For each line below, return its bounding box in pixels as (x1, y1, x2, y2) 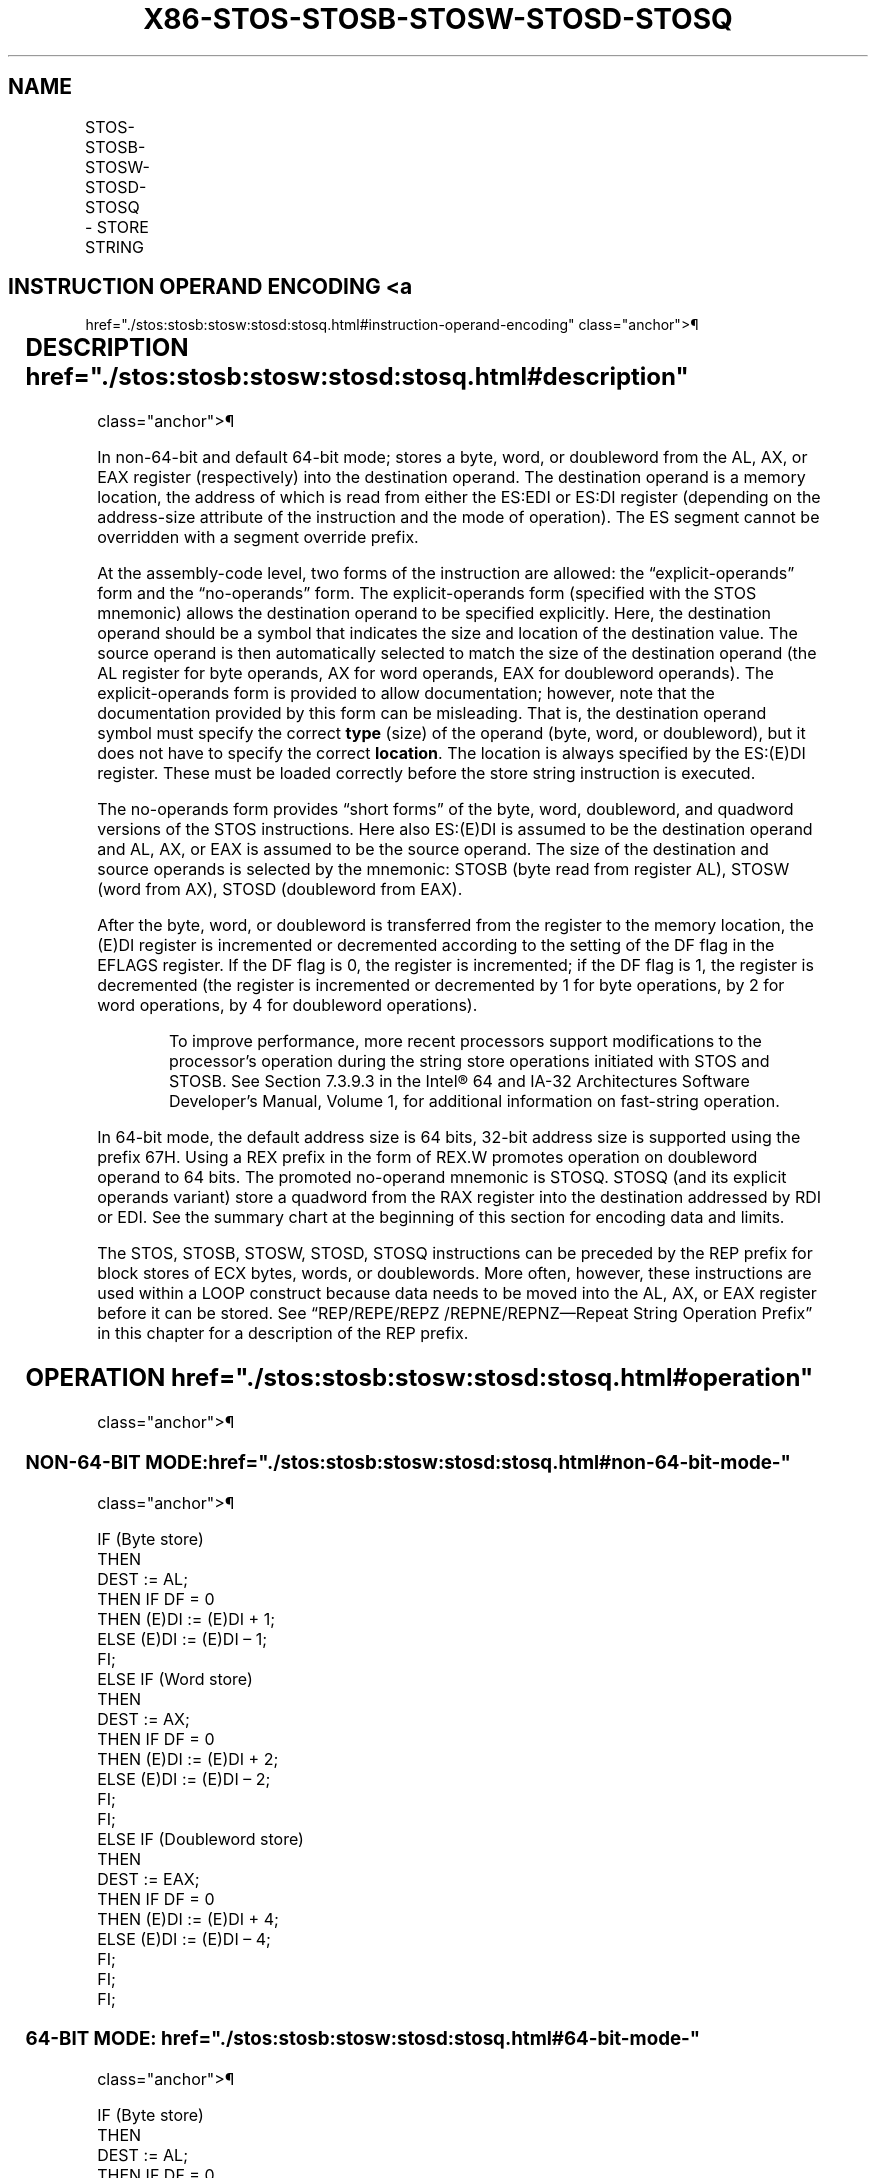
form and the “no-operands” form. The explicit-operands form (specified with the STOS (97, 583, 757, 604)
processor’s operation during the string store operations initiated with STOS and (168, 1051, 770, 1072)
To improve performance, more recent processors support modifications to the (168, 1031, 762, 1052)
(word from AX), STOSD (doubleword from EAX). (97, 879, 463, 900)
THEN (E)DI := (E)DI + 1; (97, 1608, 275, 1629)
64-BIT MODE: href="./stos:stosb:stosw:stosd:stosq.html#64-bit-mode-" (25, 2027, 701, 2051)
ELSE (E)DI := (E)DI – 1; (97, 1628, 268, 1649)
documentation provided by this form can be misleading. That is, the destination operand (97, 703, 767, 724)
